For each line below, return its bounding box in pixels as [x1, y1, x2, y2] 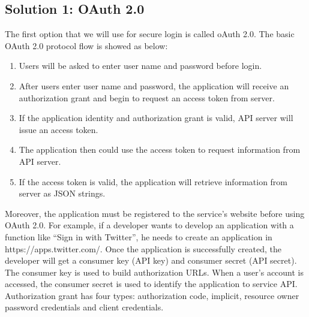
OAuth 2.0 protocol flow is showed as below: [5, 39, 168, 52]
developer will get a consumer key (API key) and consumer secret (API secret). [5, 254, 297, 267]
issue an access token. [19, 123, 98, 135]
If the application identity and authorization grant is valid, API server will [19, 111, 293, 124]
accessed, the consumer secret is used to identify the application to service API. [5, 277, 298, 290]
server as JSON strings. [19, 187, 106, 200]
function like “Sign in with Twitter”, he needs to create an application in [5, 230, 272, 243]
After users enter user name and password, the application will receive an [19, 79, 289, 92]
